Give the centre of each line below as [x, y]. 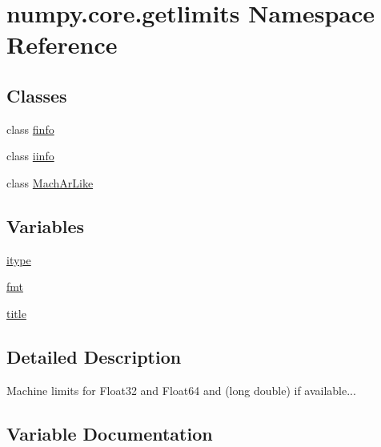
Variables [46, 226]
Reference [62, 44]
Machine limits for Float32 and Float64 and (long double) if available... [181, 390]
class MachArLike [50, 182]
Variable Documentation [110, 433]
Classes [37, 95]
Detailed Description [94, 356]
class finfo [30, 129]
